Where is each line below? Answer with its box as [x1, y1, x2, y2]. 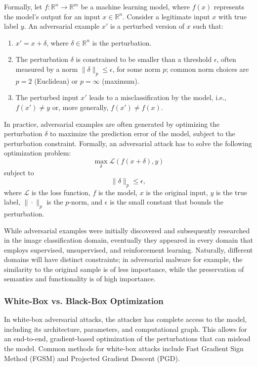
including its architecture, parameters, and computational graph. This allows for [4, 323, 247, 334]
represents [214, 1, 244, 11]
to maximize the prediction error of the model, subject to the [50, 128, 235, 139]
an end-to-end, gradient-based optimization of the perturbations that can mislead [4, 333, 251, 344]
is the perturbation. [92, 37, 152, 48]
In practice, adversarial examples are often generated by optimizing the [4, 118, 220, 129]
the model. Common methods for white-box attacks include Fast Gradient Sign [4, 343, 244, 354]
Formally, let [4, 1, 43, 11]
